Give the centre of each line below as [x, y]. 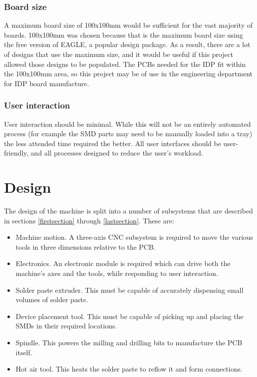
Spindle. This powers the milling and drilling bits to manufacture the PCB [129, 343]
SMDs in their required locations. [66, 326]
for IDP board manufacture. [47, 83]
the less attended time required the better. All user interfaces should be [113, 143]
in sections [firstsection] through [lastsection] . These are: [89, 220]
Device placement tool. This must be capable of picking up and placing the [129, 316]
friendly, [16, 153]
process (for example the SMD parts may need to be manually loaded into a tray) [128, 134]
